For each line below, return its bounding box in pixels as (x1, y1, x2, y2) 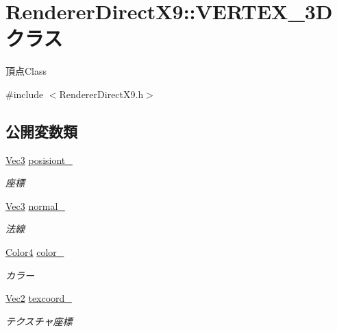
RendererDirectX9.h (59, 86, 144, 101)
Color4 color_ (5, 245, 64, 259)
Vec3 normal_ (5, 198, 65, 213)
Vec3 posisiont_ (5, 152, 73, 167)
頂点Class (5, 64, 47, 78)
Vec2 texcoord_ (5, 291, 72, 305)
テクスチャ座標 (5, 313, 73, 328)
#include (5, 86, 44, 101)
